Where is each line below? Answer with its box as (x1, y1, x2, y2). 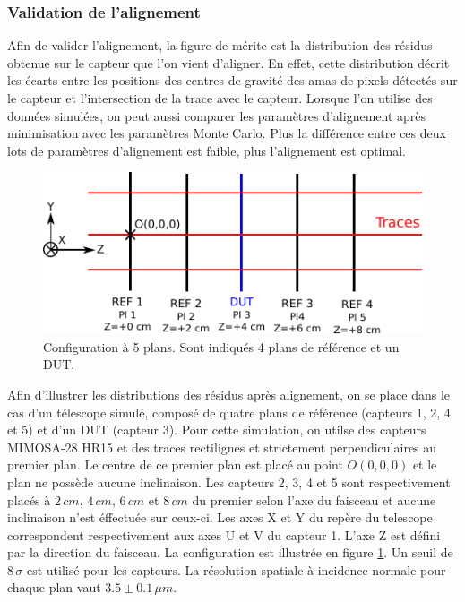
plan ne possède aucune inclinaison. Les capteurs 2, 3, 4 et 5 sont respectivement (7, 472, 451, 491)
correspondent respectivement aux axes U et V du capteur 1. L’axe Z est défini (7, 525, 441, 544)
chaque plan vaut (7, 578, 101, 597)
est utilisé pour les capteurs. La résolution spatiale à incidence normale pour (26, 560, 446, 579)
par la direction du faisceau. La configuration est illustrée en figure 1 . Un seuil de (7, 543, 453, 562)
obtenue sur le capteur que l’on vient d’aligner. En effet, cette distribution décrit (7, 53, 450, 72)
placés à (7, 490, 51, 509)
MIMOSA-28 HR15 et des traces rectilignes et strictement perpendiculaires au (7, 437, 437, 456)
